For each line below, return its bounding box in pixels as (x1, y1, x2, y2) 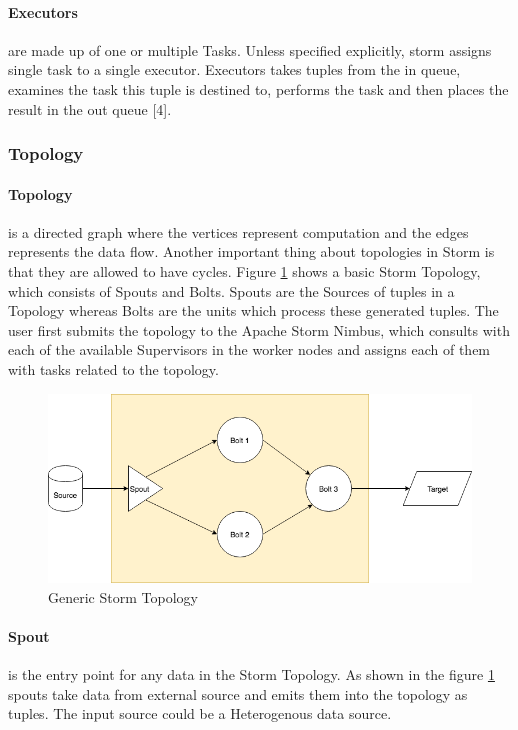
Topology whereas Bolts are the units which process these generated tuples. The (8, 300, 499, 321)
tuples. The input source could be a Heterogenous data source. (8, 703, 392, 724)
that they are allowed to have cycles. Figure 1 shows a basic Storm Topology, (8, 261, 481, 281)
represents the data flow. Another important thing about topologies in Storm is (8, 241, 495, 262)
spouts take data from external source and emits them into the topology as (8, 683, 468, 704)
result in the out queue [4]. (8, 98, 172, 119)
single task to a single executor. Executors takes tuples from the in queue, (8, 59, 461, 80)
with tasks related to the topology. (8, 358, 219, 379)
